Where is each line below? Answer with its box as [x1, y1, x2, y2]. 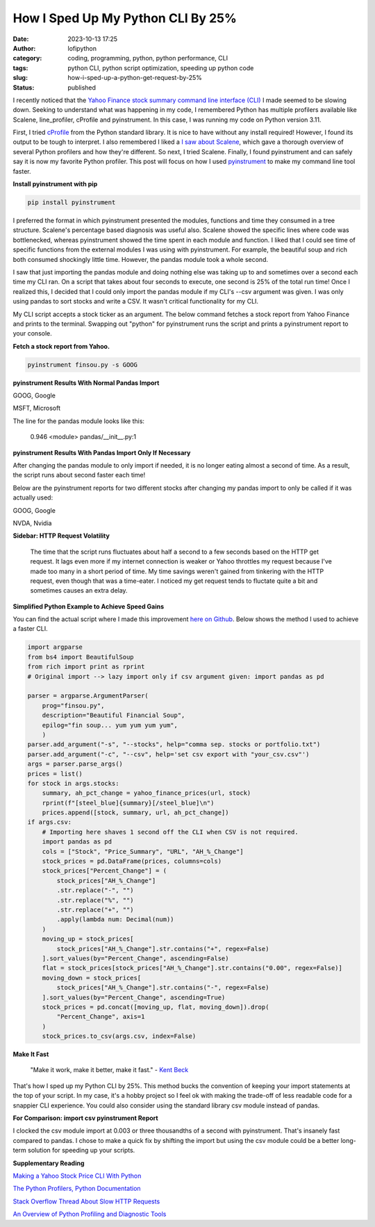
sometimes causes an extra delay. [30, 586, 128, 595]
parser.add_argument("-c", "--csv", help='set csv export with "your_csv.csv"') [27, 750, 310, 758]
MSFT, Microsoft [12, 404, 60, 413]
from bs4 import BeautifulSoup [27, 653, 135, 661]
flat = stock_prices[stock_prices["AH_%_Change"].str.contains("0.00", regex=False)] [42, 964, 343, 972]
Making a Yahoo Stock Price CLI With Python [12, 1171, 142, 1180]
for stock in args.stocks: [27, 779, 119, 787]
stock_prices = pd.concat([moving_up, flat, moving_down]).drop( [42, 1003, 269, 1011]
